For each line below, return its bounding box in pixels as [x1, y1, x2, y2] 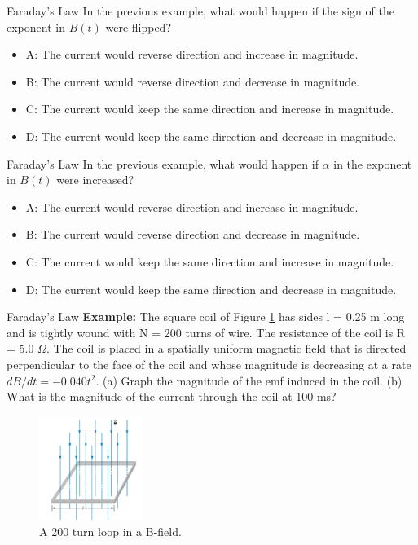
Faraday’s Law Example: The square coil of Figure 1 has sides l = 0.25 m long [7, 308, 405, 325]
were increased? [56, 171, 134, 188]
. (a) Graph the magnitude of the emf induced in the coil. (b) [95, 371, 403, 389]
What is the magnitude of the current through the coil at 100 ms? [7, 388, 337, 405]
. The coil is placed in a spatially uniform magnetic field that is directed [46, 340, 407, 357]
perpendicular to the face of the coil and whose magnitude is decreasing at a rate [7, 355, 411, 372]
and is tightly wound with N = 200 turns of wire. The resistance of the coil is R [7, 323, 406, 341]
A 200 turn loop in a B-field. [39, 522, 182, 539]
